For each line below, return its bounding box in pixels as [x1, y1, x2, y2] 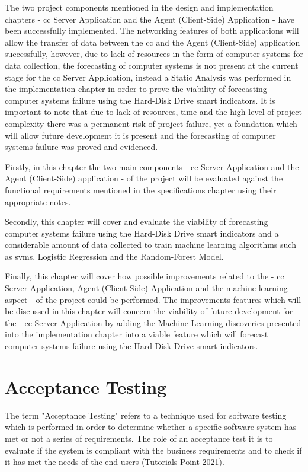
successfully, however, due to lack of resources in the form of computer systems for [5, 47, 304, 60]
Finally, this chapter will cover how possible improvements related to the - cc [5, 270, 284, 282]
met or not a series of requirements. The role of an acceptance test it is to [5, 432, 273, 444]
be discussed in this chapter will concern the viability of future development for [5, 305, 293, 317]
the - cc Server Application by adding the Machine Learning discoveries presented [5, 316, 301, 329]
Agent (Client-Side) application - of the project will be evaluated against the [5, 172, 283, 184]
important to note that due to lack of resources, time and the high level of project [5, 106, 302, 118]
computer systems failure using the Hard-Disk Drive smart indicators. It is [5, 94, 275, 106]
